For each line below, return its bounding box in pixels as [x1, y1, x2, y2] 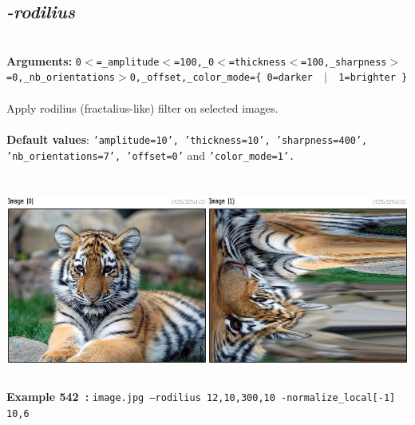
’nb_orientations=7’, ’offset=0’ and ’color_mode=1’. [6, 146, 295, 163]
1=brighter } [338, 72, 408, 84]
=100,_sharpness [301, 56, 387, 68]
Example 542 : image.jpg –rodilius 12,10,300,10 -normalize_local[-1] [6, 388, 396, 405]
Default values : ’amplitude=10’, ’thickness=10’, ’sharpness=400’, [6, 130, 368, 147]
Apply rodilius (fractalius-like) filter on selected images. [6, 99, 279, 116]
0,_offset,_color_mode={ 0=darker [129, 72, 313, 84]
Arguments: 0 [6, 52, 82, 69]
